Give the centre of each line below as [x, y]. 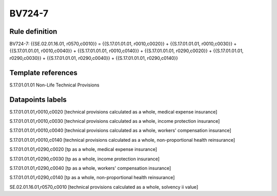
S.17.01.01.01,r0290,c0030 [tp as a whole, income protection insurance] [85, 159]
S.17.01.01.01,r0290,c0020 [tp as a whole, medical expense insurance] [83, 149]
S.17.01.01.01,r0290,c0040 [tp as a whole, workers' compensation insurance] [90, 168]
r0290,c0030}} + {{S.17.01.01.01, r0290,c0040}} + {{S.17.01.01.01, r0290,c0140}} [94, 58]
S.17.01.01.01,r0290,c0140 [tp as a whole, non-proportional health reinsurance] [92, 178]
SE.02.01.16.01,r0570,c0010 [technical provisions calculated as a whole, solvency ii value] [104, 187]
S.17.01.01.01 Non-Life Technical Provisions [54, 85]
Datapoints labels [38, 100]
